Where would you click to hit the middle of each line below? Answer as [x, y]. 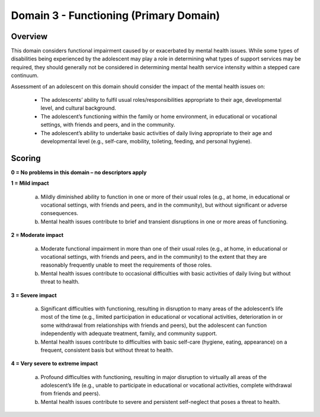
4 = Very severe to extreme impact [55, 364]
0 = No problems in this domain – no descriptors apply [79, 172]
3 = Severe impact [34, 295]
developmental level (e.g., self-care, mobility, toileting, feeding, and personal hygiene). [146, 141]
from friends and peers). [71, 393]
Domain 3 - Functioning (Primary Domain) [116, 15]
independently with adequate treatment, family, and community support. [129, 333]
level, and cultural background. [79, 108]
